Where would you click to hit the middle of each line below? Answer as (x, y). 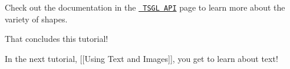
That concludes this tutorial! (57, 39)
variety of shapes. (36, 19)
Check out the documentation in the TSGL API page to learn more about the (145, 7)
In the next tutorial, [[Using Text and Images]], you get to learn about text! (141, 58)
